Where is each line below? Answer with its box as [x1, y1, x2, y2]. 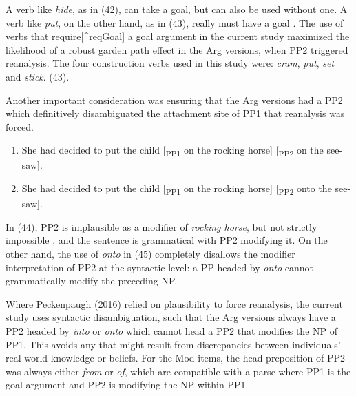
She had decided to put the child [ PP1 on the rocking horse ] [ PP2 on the [21, 143, 324, 159]
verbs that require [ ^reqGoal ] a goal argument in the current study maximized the [6, 29, 350, 43]
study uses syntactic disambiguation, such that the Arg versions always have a [6, 310, 336, 324]
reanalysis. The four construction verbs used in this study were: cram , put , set [6, 56, 335, 70]
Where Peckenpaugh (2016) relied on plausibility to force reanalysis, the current [6, 296, 343, 311]
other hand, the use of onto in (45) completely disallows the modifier [6, 246, 295, 260]
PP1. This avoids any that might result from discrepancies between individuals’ [6, 337, 341, 351]
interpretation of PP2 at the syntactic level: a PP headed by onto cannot [6, 260, 314, 274]
